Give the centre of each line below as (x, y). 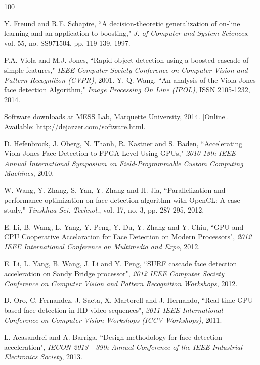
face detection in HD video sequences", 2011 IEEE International (123, 310)
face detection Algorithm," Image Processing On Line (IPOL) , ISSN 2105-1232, (127, 90)
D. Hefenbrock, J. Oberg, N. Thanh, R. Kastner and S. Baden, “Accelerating (123, 143)
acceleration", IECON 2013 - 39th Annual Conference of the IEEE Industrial (123, 347)
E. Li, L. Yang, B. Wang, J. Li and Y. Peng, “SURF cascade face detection (121, 263)
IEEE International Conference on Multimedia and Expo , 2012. (102, 246)
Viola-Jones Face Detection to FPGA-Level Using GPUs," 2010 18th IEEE (120, 153)
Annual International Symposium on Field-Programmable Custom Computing (124, 163)
